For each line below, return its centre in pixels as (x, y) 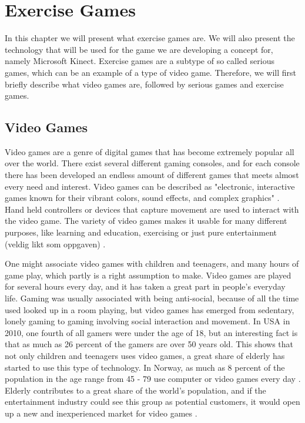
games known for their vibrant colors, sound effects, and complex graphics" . (142, 198)
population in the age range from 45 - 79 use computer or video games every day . (153, 379)
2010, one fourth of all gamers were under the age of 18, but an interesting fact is (151, 332)
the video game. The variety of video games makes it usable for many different (146, 221)
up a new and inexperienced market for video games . (101, 413)
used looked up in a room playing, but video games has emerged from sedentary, (150, 309)
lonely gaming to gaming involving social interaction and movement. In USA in (148, 321)
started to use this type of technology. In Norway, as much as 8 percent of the (145, 367)
